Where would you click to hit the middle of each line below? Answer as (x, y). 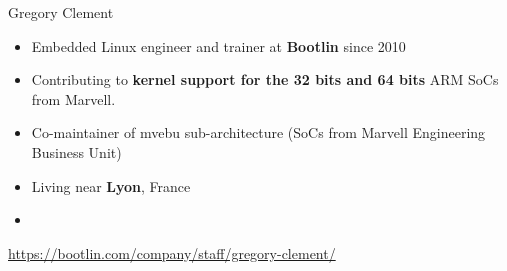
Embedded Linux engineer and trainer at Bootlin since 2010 (218, 45)
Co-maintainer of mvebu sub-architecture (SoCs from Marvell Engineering (258, 132)
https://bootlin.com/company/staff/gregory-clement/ (172, 252)
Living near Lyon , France (111, 185)
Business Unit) (76, 151)
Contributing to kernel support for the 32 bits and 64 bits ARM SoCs (265, 79)
